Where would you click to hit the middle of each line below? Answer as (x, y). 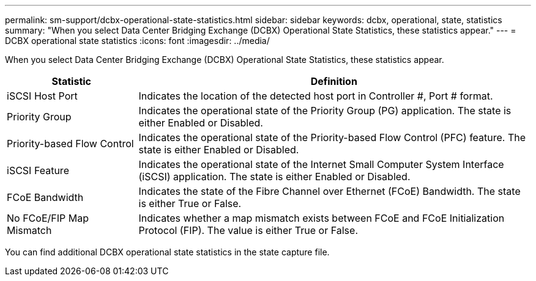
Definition (334, 81)
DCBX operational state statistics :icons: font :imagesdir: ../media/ (137, 41)
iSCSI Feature (38, 170)
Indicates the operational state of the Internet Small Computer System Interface (321, 164)
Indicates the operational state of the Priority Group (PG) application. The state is (325, 111)
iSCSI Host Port (42, 96)
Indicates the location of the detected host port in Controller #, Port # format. (316, 96)
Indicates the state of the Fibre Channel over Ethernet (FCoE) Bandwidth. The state (329, 191)
